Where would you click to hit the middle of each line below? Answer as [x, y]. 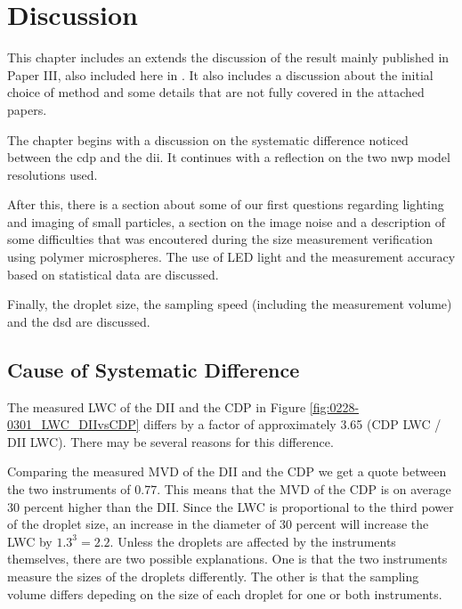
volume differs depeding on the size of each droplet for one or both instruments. [225, 593]
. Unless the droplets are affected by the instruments [253, 541]
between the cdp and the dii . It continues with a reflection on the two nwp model [229, 157]
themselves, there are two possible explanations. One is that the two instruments [227, 559]
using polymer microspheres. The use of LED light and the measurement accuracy [231, 257]
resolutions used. [53, 174]
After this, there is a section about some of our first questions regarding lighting [226, 204]
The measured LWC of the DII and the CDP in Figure [157, 406]
